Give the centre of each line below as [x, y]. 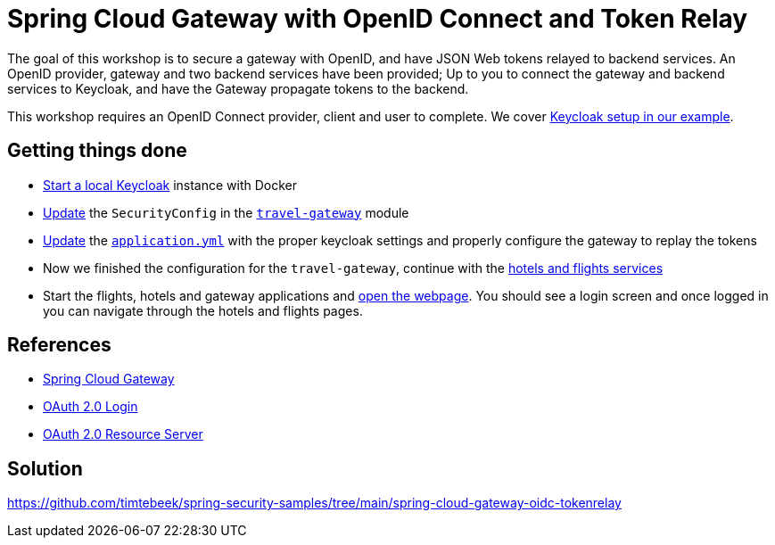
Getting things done [97, 151]
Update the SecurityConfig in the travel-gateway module [226, 212]
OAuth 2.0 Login [91, 407]
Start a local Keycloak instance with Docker [170, 185]
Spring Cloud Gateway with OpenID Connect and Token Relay [378, 19]
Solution [45, 468]
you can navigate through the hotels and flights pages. [203, 310]
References [59, 345]
